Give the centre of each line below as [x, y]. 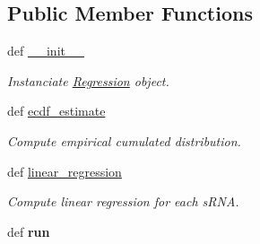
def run [29, 231]
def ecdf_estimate [56, 111]
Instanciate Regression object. [88, 80]
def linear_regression [65, 171]
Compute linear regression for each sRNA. [123, 201]
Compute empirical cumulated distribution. [124, 140]
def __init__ [46, 51]
